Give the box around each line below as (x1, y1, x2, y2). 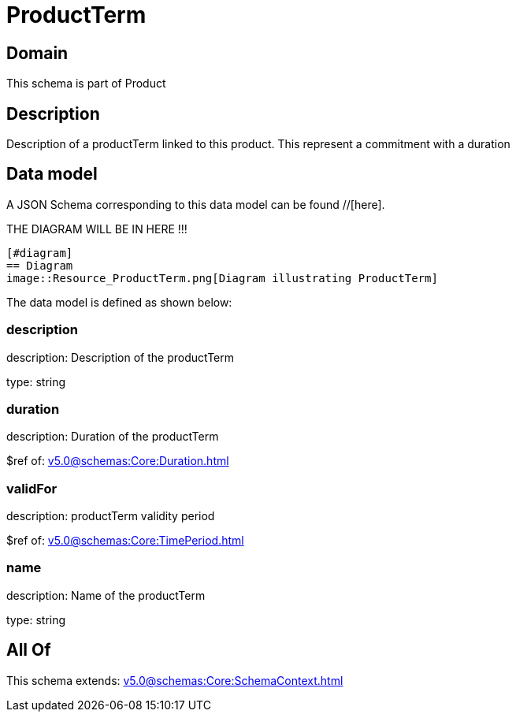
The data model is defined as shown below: (6, 295, 232, 309)
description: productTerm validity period (6, 509, 215, 523)
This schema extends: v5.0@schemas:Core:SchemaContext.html (6, 673, 343, 687)
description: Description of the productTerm (6, 350, 234, 364)
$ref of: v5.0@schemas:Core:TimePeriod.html (6, 534, 244, 548)
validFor (6, 480, 58, 497)
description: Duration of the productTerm (6, 430, 219, 444)
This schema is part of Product (6, 76, 166, 91)
